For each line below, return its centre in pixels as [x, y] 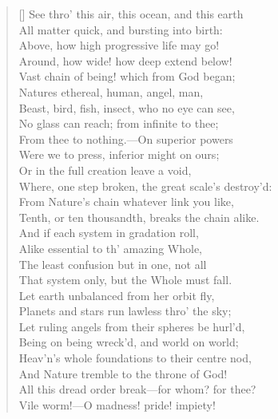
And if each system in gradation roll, [109, 233]
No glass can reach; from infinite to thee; [119, 123]
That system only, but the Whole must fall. [125, 280]
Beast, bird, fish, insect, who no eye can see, [127, 107]
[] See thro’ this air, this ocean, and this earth [131, 14]
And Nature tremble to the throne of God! [123, 373]
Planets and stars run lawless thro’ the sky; [125, 311]
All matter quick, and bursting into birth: [121, 29]
